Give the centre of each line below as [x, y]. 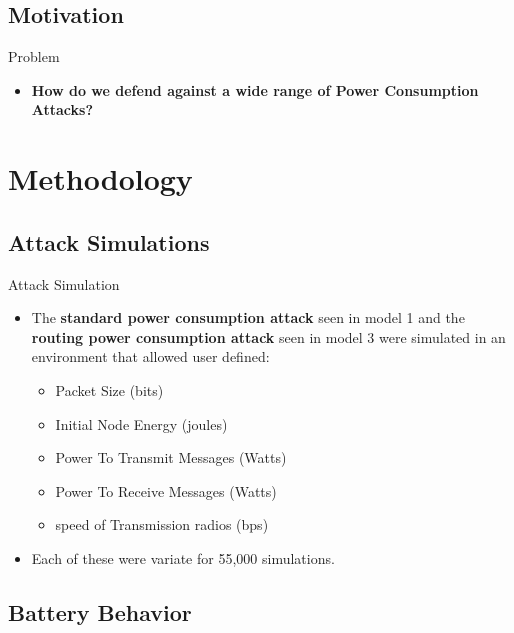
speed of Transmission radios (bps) [162, 524]
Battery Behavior [100, 611]
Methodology [100, 178]
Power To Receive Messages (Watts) [166, 490]
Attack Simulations [109, 241]
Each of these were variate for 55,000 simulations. [183, 557]
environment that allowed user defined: [150, 356]
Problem [34, 56]
